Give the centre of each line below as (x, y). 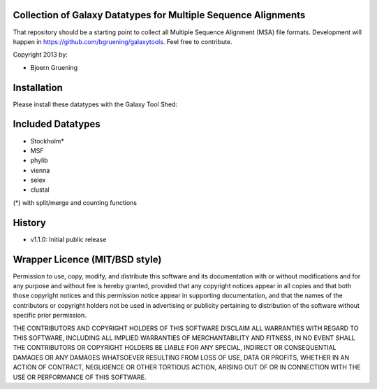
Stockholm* (47, 141)
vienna (40, 170)
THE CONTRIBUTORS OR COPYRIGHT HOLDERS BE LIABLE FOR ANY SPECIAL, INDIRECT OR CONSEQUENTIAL (175, 348)
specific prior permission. (50, 316)
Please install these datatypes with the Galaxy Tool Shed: (95, 104)
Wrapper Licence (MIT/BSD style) (87, 259)
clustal (40, 190)
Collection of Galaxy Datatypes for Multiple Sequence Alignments (159, 15)
